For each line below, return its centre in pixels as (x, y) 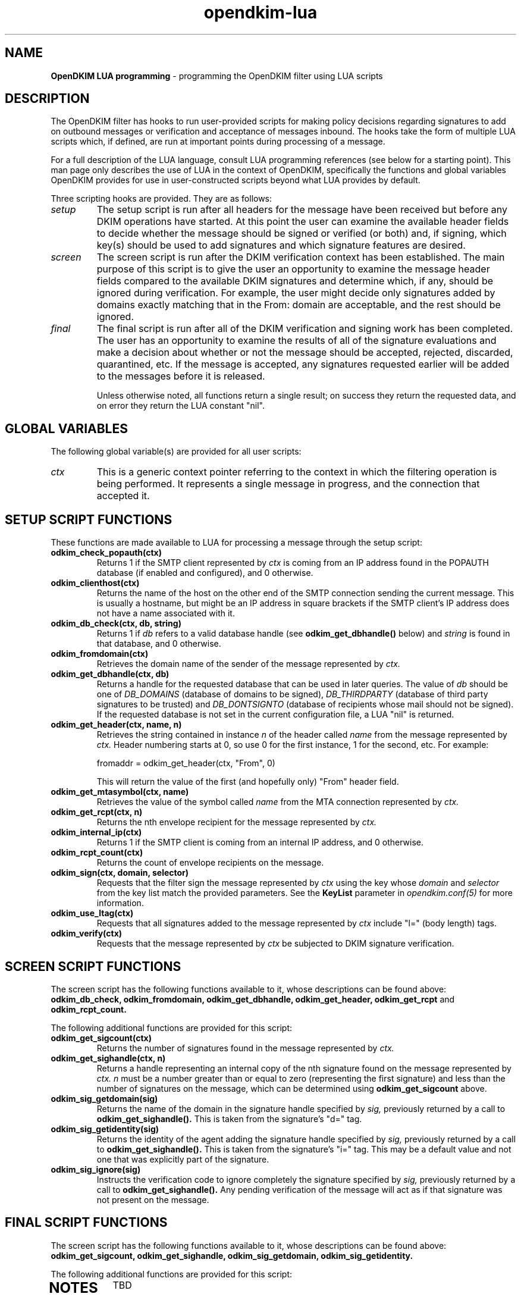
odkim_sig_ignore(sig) (96, 1169)
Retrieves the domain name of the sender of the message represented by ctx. (249, 664)
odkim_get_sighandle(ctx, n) (108, 1058)
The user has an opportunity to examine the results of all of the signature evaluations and (296, 341)
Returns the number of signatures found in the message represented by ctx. (245, 1048)
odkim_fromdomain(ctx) (100, 654)
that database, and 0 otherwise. (159, 644)
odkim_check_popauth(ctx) (106, 553)
